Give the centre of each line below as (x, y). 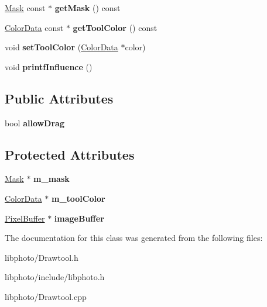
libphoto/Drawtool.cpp (46, 296)
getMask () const (88, 8)
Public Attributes (59, 98)
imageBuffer (79, 218)
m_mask (52, 179)
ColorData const (34, 27)
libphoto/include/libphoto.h (55, 277)
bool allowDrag (35, 123)
